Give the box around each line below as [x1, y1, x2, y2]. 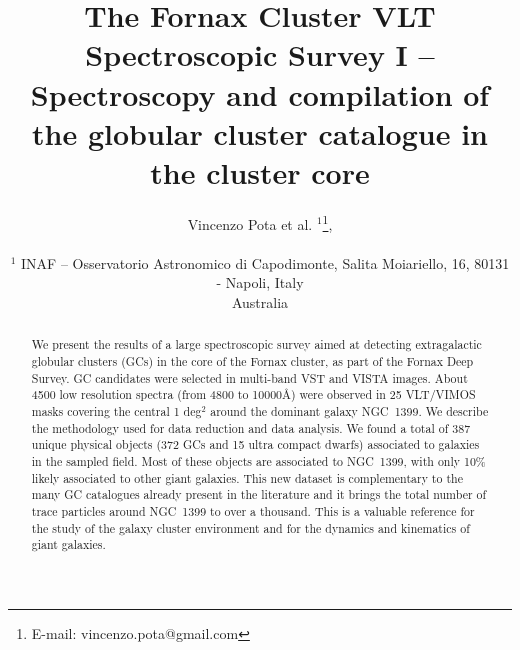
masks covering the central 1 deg [31, 402, 202, 419]
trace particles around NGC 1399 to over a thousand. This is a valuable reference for [31, 502, 475, 519]
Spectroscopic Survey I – [85, 34, 435, 75]
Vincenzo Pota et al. [187, 213, 313, 234]
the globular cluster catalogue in [32, 112, 488, 153]
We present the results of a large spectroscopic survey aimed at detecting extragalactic [31, 336, 482, 353]
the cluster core [150, 151, 370, 192]
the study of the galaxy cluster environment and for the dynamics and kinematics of [31, 519, 470, 536]
